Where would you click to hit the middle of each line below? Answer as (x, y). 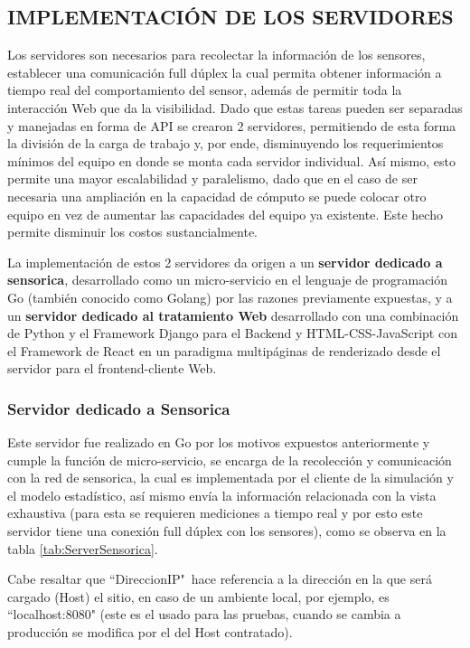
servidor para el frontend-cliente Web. (112, 368)
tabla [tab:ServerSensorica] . (83, 548)
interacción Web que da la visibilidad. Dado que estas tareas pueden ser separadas (235, 107)
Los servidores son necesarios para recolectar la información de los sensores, (216, 55)
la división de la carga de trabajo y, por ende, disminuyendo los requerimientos (226, 143)
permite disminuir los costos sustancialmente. (133, 232)
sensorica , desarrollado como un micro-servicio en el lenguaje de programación (228, 280)
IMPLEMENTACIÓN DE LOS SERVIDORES (230, 17)
